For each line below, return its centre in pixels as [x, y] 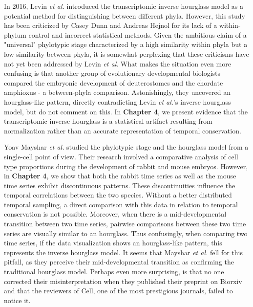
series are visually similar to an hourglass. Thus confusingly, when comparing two [126, 233]
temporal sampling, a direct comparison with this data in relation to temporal [121, 204]
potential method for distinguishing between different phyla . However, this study [125, 15]
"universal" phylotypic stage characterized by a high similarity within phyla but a [126, 44]
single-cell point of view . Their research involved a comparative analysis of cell [121, 156]
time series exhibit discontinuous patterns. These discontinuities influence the [120, 185]
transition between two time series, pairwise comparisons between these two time [125, 224]
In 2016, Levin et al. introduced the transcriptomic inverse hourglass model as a [124, 6]
